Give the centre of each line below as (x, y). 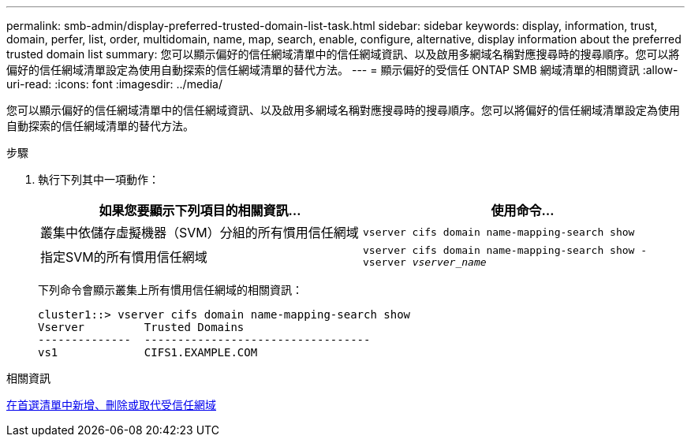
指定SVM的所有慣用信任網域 (124, 257)
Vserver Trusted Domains (141, 327)
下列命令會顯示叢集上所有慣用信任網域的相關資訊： (170, 290)
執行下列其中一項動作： (99, 179)
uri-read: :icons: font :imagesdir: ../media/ (114, 84)
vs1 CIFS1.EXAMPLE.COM (148, 352)
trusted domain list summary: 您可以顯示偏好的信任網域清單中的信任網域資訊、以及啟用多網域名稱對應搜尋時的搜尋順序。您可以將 (343, 54)
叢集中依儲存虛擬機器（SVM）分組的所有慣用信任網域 (200, 233)
